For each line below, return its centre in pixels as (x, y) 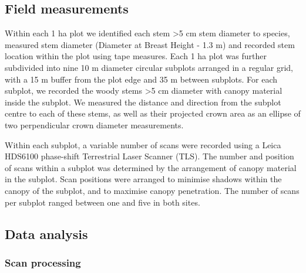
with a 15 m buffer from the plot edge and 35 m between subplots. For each (141, 79)
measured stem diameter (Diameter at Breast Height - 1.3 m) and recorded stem (150, 44)
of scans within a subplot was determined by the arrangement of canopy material (151, 167)
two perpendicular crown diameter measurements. (94, 124)
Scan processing (43, 262)
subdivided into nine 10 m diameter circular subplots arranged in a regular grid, (149, 67)
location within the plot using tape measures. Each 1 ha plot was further (136, 56)
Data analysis (46, 233)
